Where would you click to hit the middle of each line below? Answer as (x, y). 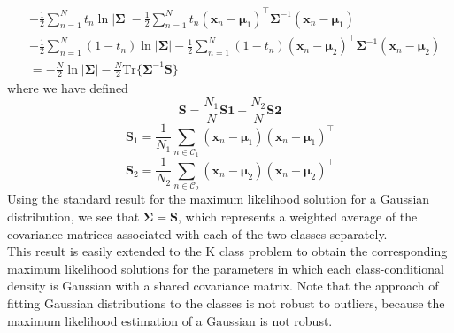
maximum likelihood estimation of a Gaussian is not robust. (170, 320)
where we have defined (68, 88)
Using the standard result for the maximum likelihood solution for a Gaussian (219, 199)
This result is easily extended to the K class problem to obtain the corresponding (227, 251)
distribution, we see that (73, 217)
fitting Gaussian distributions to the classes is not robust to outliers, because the (226, 303)
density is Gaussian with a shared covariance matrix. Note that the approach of (223, 286)
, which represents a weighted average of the (298, 217)
